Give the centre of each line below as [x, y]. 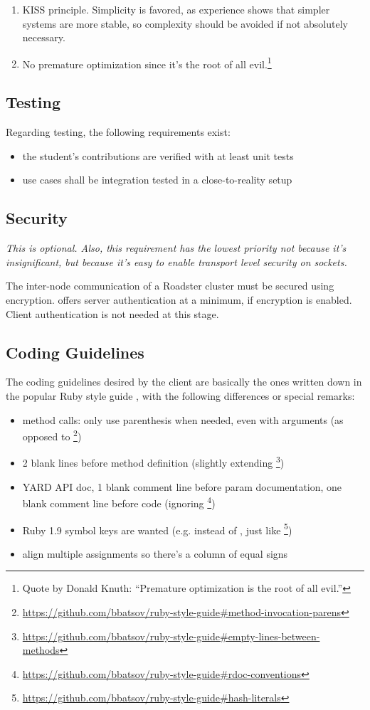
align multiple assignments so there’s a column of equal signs [155, 553]
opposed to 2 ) [52, 435]
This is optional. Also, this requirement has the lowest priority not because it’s [176, 248]
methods [41, 650]
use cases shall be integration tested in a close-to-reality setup [157, 180]
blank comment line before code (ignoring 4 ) [119, 502]
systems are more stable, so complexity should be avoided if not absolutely [185, 23]
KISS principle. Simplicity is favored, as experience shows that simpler [176, 9]
